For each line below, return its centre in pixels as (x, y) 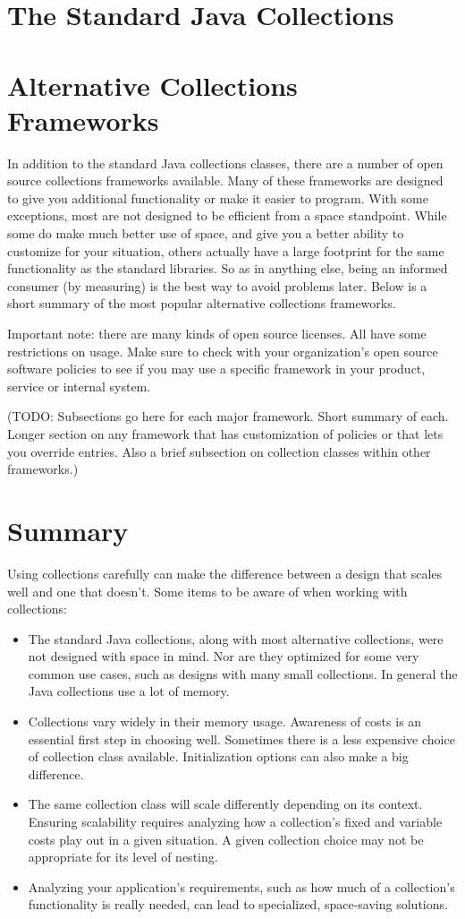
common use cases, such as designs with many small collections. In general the (243, 673)
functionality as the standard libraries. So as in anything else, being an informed (228, 268)
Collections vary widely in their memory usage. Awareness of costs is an (225, 721)
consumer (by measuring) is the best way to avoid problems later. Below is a (217, 285)
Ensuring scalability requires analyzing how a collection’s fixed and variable (235, 822)
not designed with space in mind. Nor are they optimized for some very (224, 656)
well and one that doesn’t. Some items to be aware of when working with (207, 591)
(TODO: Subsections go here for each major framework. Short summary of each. (228, 416)
